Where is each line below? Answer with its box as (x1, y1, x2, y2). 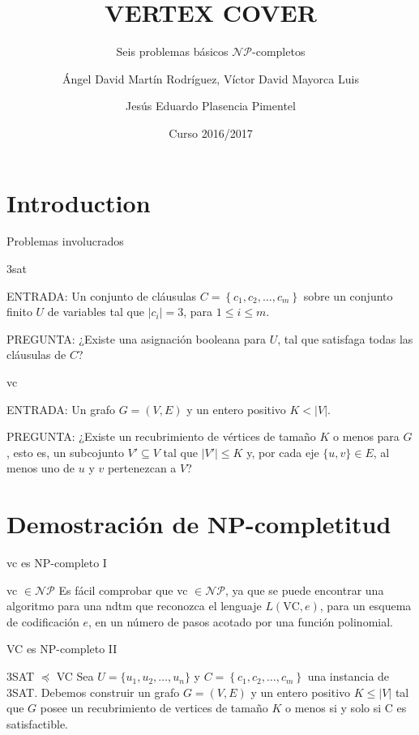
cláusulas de (6, 346, 66, 363)
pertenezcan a (107, 459, 177, 476)
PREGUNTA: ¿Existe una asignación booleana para (6, 330, 266, 347)
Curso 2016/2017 (169, 124, 253, 141)
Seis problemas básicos (116, 43, 229, 60)
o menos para (333, 428, 400, 445)
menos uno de (6, 459, 75, 476)
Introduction (6, 186, 151, 219)
